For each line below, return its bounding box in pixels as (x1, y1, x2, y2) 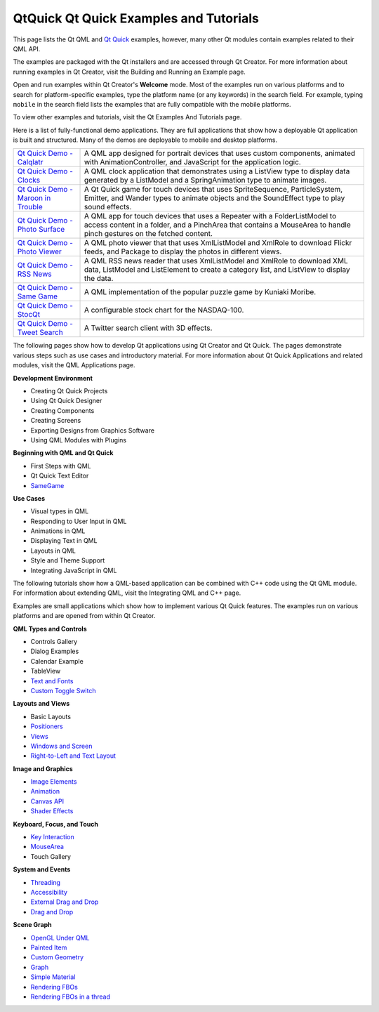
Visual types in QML (30, 507, 89, 515)
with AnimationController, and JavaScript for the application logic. (84, 157, 301, 167)
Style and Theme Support (30, 556, 105, 565)
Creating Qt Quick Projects (30, 387, 108, 395)
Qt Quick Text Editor (30, 471, 89, 480)
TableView (30, 667, 61, 676)
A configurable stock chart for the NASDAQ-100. (84, 305, 244, 315)
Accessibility (30, 888, 68, 896)
